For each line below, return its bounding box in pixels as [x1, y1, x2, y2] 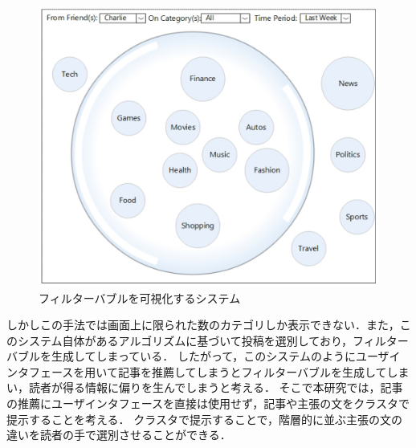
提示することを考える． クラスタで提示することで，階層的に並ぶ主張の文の [6, 410, 402, 427]
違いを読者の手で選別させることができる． [6, 426, 231, 443]
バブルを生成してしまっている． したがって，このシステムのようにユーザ [6, 348, 389, 365]
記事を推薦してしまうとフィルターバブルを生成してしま [117, 363, 410, 380]
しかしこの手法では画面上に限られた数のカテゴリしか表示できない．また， [6, 316, 400, 333]
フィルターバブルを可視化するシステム [39, 289, 241, 306]
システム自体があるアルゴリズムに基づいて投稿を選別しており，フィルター [17, 332, 409, 348]
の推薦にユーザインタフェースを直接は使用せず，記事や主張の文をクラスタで [6, 395, 410, 412]
